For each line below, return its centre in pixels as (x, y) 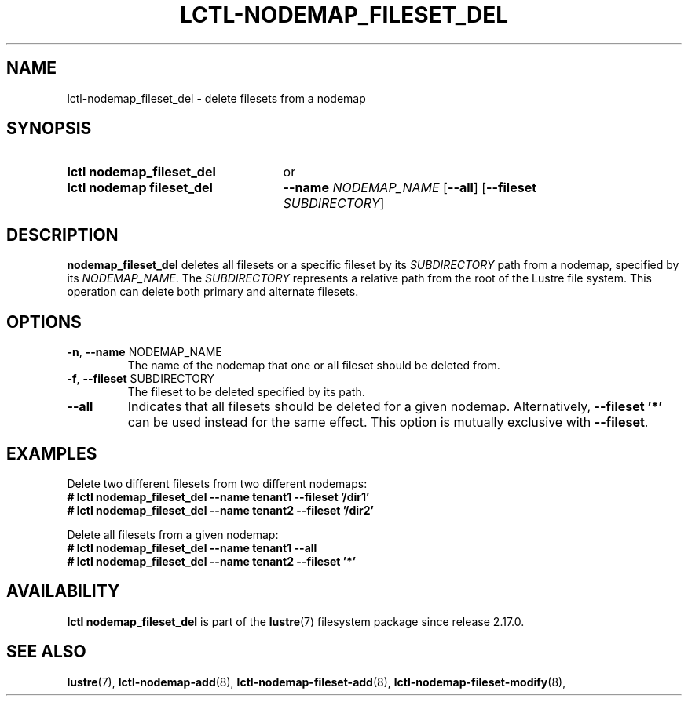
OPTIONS (44, 322)
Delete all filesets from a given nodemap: (173, 534)
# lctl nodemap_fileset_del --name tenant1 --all (192, 547)
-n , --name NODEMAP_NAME (145, 352)
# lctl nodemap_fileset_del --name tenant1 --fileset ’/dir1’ (218, 496)
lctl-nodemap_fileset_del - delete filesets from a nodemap (216, 98)
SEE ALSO (46, 652)
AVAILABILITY (63, 591)
